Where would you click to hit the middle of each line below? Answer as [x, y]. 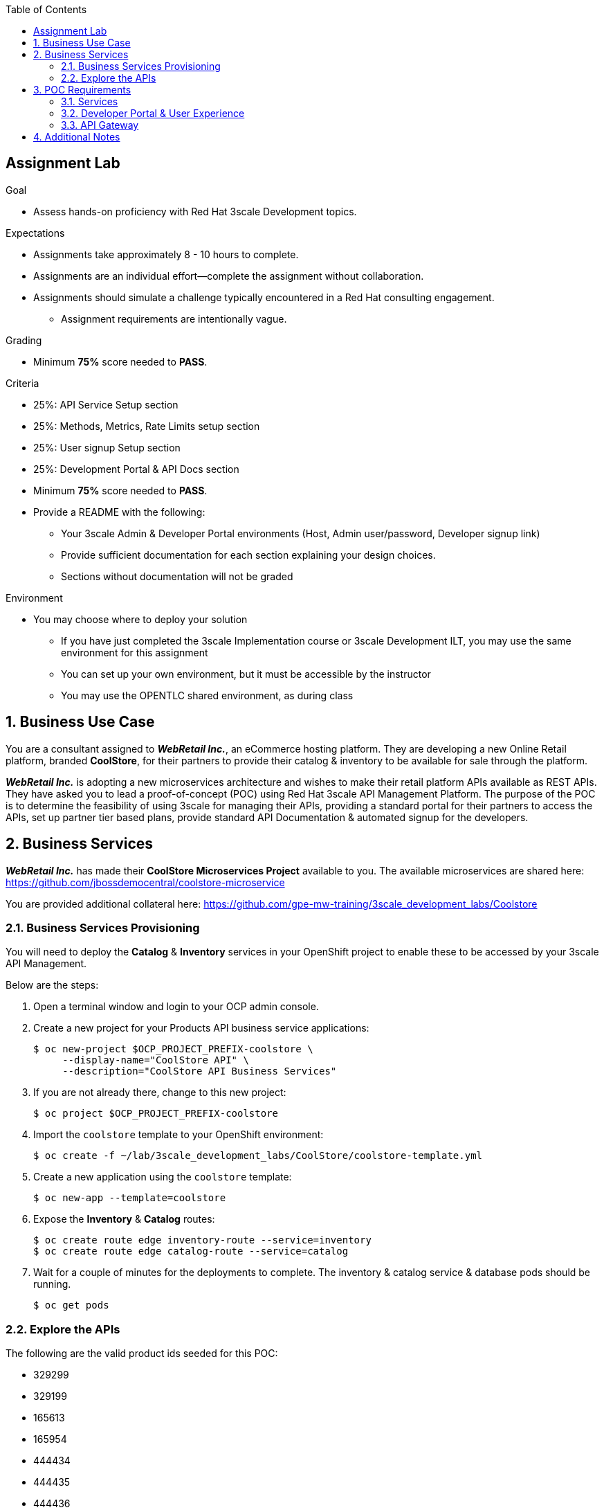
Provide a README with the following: [119, 512]
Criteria [22, 383]
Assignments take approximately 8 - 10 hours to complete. [166, 254]
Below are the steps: [52, 985]
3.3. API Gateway [100, 125]
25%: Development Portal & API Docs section [136, 469]
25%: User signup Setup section [107, 447]
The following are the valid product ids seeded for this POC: [142, 1354]
